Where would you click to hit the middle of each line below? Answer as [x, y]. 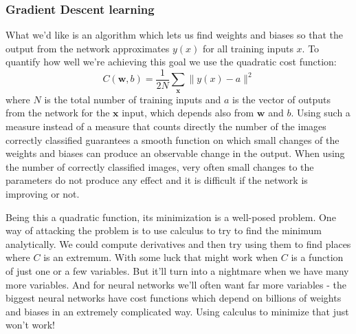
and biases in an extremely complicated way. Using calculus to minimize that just [177, 311]
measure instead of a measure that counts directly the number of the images [166, 126]
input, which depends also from [188, 113]
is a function [317, 257]
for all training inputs [248, 48]
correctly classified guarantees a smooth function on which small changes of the [173, 139]
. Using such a [321, 113]
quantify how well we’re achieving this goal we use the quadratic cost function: [171, 62]
